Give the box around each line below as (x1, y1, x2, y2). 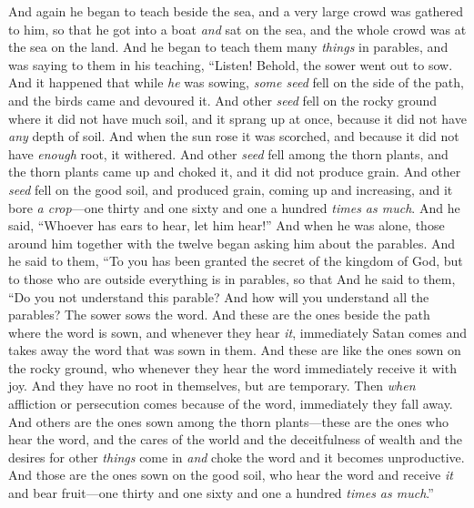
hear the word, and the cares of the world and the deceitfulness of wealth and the (8, 430, 462, 449)
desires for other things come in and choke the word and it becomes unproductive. (8, 447, 465, 466)
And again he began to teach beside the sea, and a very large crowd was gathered (8, 2, 464, 20)
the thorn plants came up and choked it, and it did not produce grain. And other (8, 162, 461, 181)
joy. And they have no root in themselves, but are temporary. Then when (8, 376, 416, 395)
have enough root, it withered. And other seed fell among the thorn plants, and (8, 144, 449, 163)
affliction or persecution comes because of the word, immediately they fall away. (8, 394, 453, 413)
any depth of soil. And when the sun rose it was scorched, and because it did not (8, 127, 459, 146)
